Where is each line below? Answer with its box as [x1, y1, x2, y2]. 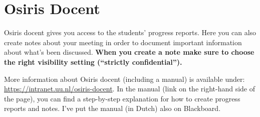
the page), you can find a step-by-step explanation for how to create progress [4, 93, 240, 103]
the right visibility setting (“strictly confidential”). [4, 56, 182, 67]
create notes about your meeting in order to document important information [4, 37, 242, 47]
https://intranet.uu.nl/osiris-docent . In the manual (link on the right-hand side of [4, 83, 255, 94]
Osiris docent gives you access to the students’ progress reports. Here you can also [4, 27, 256, 38]
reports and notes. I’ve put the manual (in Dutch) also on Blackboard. [4, 103, 221, 113]
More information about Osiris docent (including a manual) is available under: [4, 73, 245, 84]
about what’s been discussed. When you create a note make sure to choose [4, 47, 254, 57]
